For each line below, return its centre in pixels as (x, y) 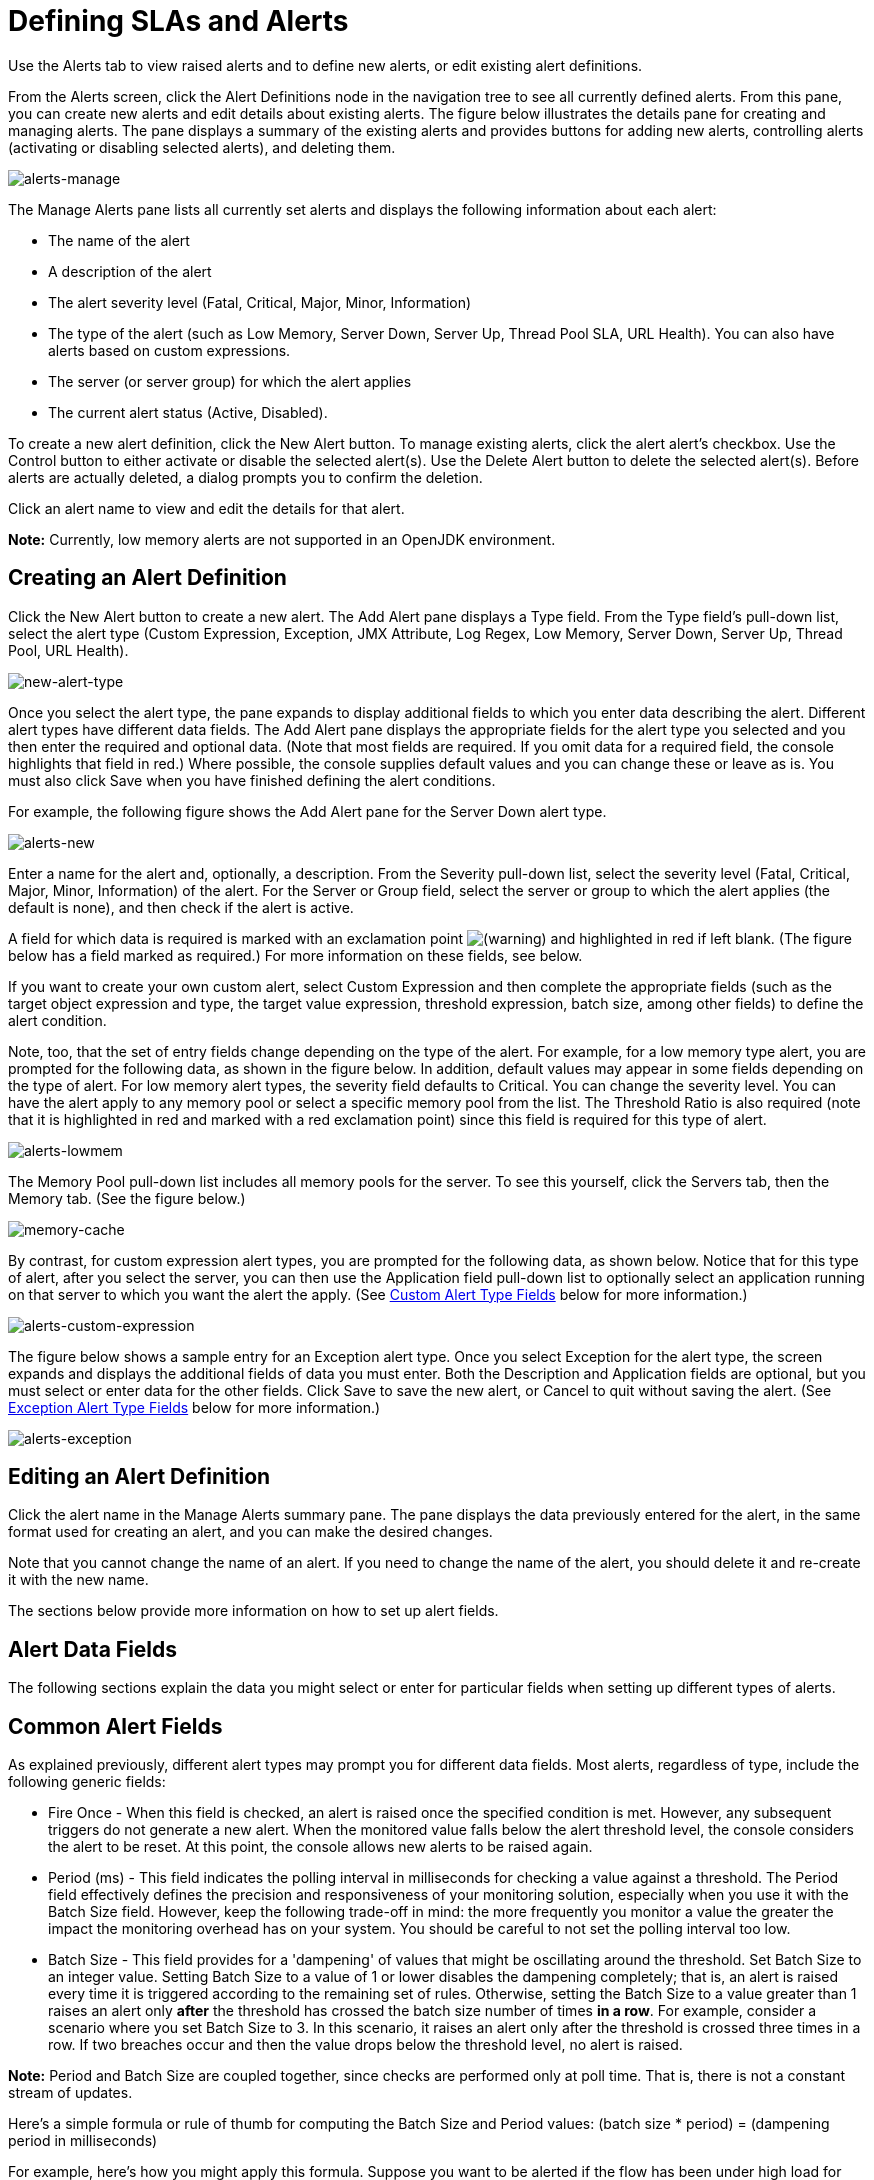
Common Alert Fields (115, 1726)
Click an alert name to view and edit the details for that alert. (206, 508)
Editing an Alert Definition (139, 1477)
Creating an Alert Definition (147, 578)
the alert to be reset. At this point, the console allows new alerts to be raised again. (320, 1847)
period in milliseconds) (83, 2141)
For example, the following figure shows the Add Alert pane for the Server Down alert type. (307, 811)
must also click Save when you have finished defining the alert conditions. (252, 780)
